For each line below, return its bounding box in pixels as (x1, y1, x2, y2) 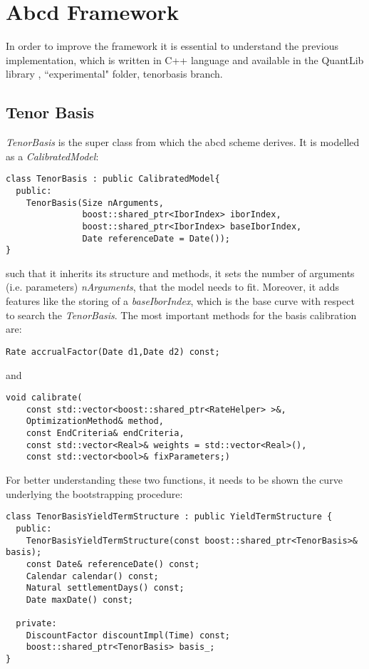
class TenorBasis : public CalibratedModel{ (6, 174, 220, 185)
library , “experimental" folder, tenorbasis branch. (6, 66, 223, 81)
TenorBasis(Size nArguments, (26, 197, 164, 208)
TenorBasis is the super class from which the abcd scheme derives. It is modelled (6, 135, 360, 150)
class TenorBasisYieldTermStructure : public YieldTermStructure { (6, 512, 333, 522)
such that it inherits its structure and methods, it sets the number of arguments (6, 265, 355, 280)
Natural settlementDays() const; (26, 583, 184, 593)
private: (16, 618, 57, 629)
